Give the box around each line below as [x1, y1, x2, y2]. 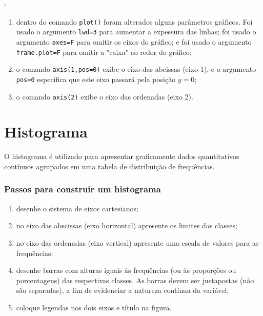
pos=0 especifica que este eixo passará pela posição [16, 73, 176, 84]
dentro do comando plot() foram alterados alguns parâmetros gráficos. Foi [16, 16, 253, 27]
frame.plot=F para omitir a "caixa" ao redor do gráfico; [16, 46, 192, 57]
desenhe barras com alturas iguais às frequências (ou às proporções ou [16, 265, 236, 275]
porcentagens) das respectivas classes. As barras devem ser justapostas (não [16, 274, 254, 285]
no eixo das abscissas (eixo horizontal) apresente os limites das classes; [16, 220, 237, 231]
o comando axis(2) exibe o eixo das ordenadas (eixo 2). [16, 91, 193, 102]
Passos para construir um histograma [4, 183, 161, 195]
